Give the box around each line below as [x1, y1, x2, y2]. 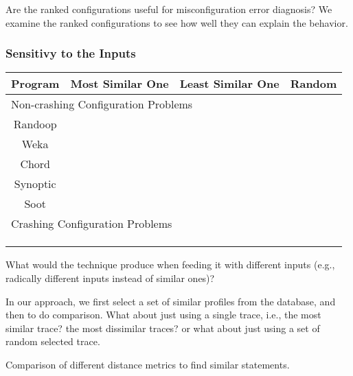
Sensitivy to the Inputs [5, 45, 136, 62]
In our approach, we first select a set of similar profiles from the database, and [5, 294, 336, 308]
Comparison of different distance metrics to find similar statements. [5, 357, 290, 371]
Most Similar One [70, 75, 169, 92]
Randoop [13, 116, 57, 132]
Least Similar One [179, 75, 280, 92]
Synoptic [14, 176, 56, 192]
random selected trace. [5, 334, 100, 349]
